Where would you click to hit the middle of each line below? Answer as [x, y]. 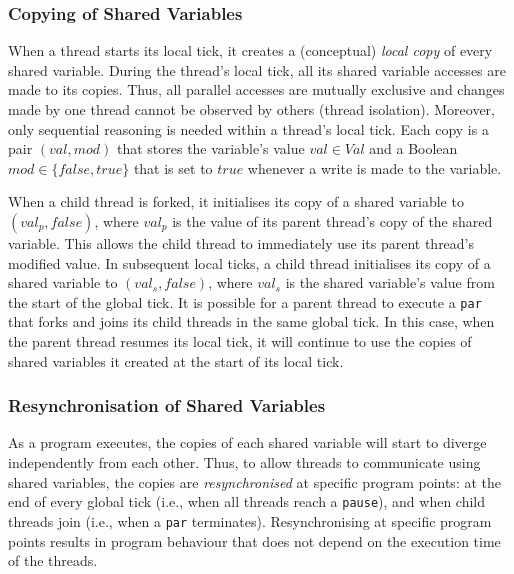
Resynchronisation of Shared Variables [167, 405]
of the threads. [53, 560]
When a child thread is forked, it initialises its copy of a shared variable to [236, 201]
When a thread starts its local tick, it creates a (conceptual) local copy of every [250, 50]
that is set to [173, 167]
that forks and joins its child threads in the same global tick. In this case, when [251, 321]
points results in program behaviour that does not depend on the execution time [254, 540]
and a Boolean [413, 148]
